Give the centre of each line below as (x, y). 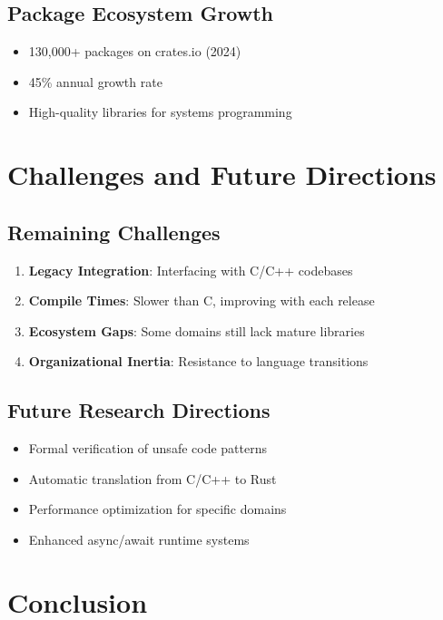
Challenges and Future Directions (222, 174)
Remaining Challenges (114, 232)
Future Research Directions (139, 410)
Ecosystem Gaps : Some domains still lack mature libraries (197, 330)
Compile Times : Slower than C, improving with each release (202, 300)
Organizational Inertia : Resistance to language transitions (198, 361)
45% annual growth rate (95, 81)
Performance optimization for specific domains (158, 509)
